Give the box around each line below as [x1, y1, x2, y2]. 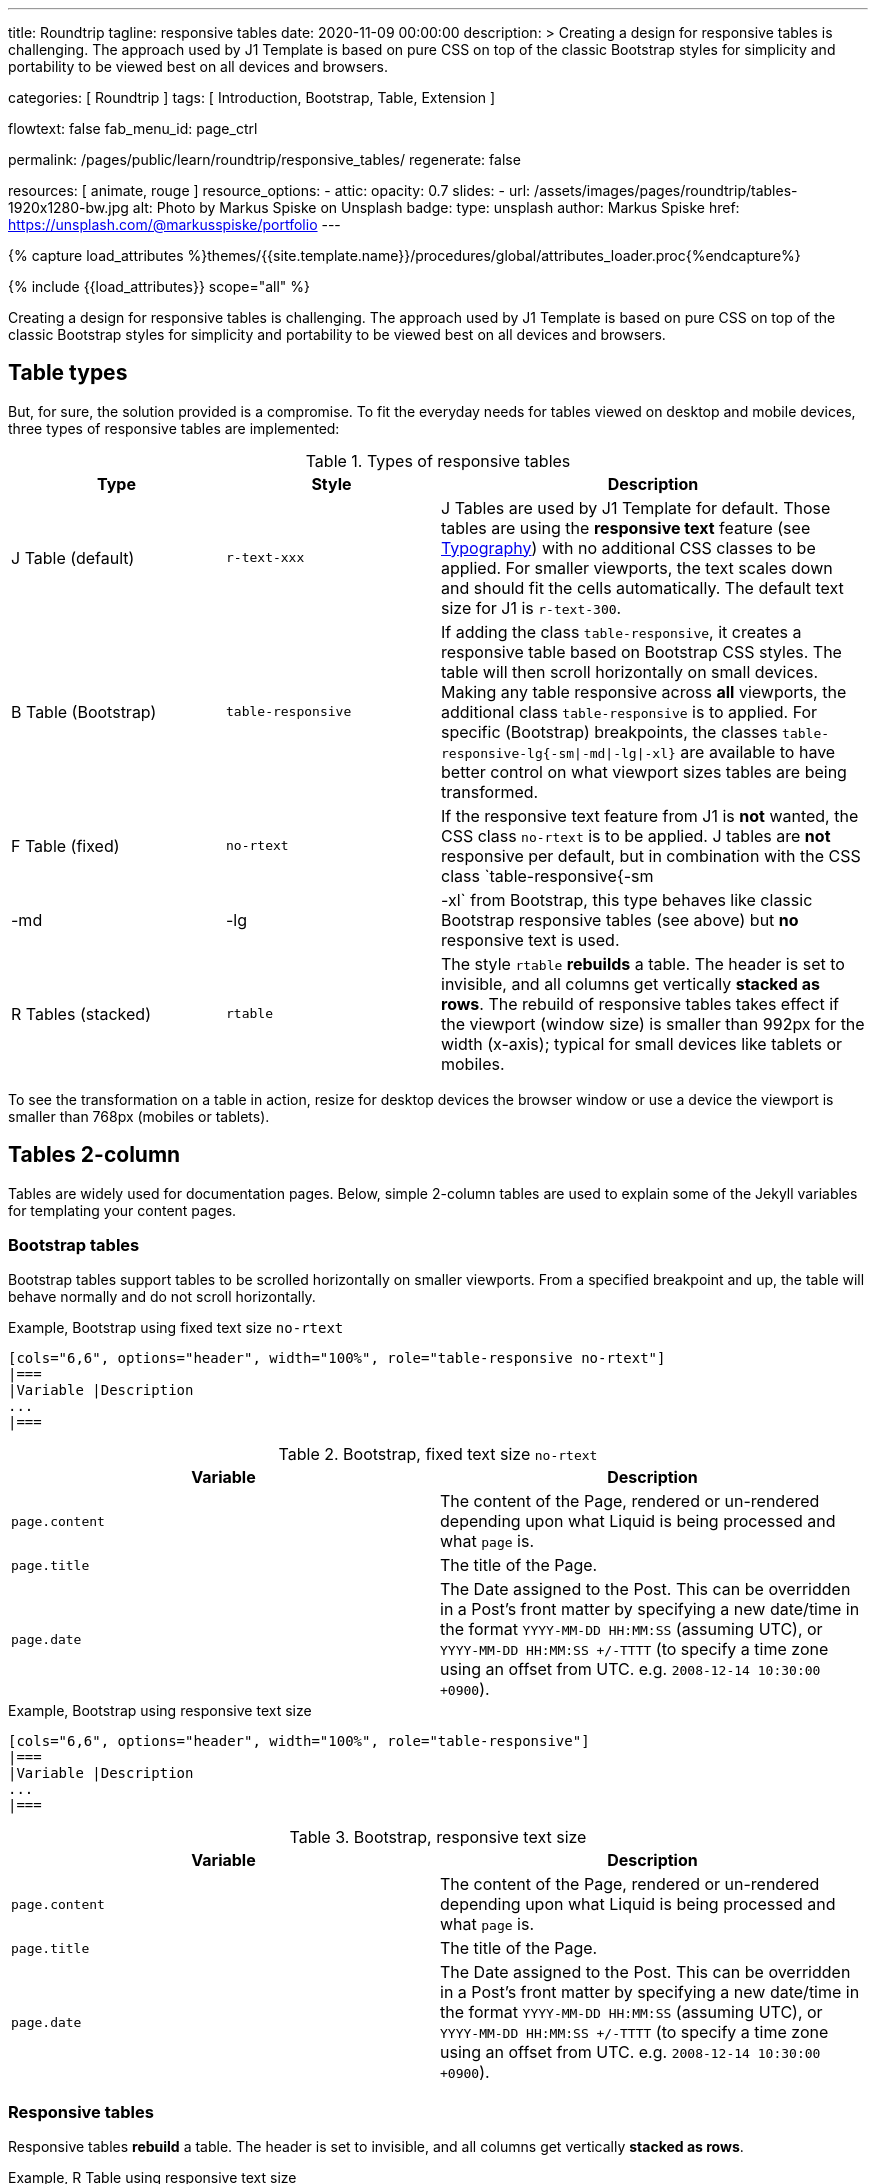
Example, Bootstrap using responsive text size [8, 1702, 312, 1720]
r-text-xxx [226, 550, 305, 566]
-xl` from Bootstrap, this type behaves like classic [441, 889, 813, 910]
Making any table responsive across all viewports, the [441, 681, 847, 702]
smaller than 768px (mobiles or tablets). [8, 1107, 270, 1125]
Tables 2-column [8, 1142, 181, 1168]
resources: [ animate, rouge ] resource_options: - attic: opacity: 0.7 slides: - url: [8, 182, 531, 199]
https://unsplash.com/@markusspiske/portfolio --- [8, 216, 341, 233]
